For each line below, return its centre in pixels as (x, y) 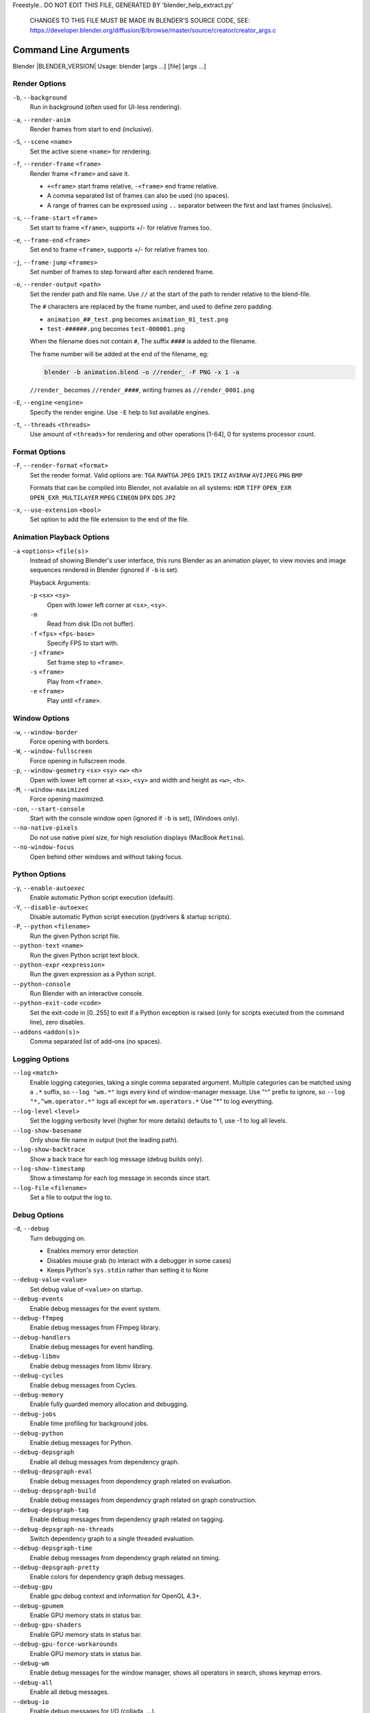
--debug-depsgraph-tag (51, 1510)
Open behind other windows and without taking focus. (106, 856)
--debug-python (38, 1433)
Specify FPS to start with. (83, 643)
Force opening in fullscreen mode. (78, 761)
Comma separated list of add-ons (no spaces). (96, 1042)
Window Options (41, 718)
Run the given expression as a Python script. (93, 974)
